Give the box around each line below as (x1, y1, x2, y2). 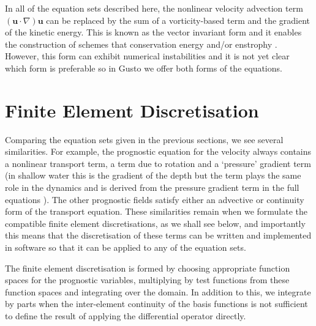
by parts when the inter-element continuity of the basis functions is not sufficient (5, 297, 308, 310)
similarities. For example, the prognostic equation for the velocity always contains (5, 145, 312, 158)
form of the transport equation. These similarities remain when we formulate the (5, 205, 308, 218)
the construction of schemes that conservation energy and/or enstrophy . (5, 37, 277, 50)
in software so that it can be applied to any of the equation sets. (5, 241, 246, 254)
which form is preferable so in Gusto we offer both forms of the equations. (5, 61, 282, 74)
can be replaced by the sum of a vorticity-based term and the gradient (46, 13, 310, 26)
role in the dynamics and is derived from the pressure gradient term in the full (5, 181, 299, 194)
